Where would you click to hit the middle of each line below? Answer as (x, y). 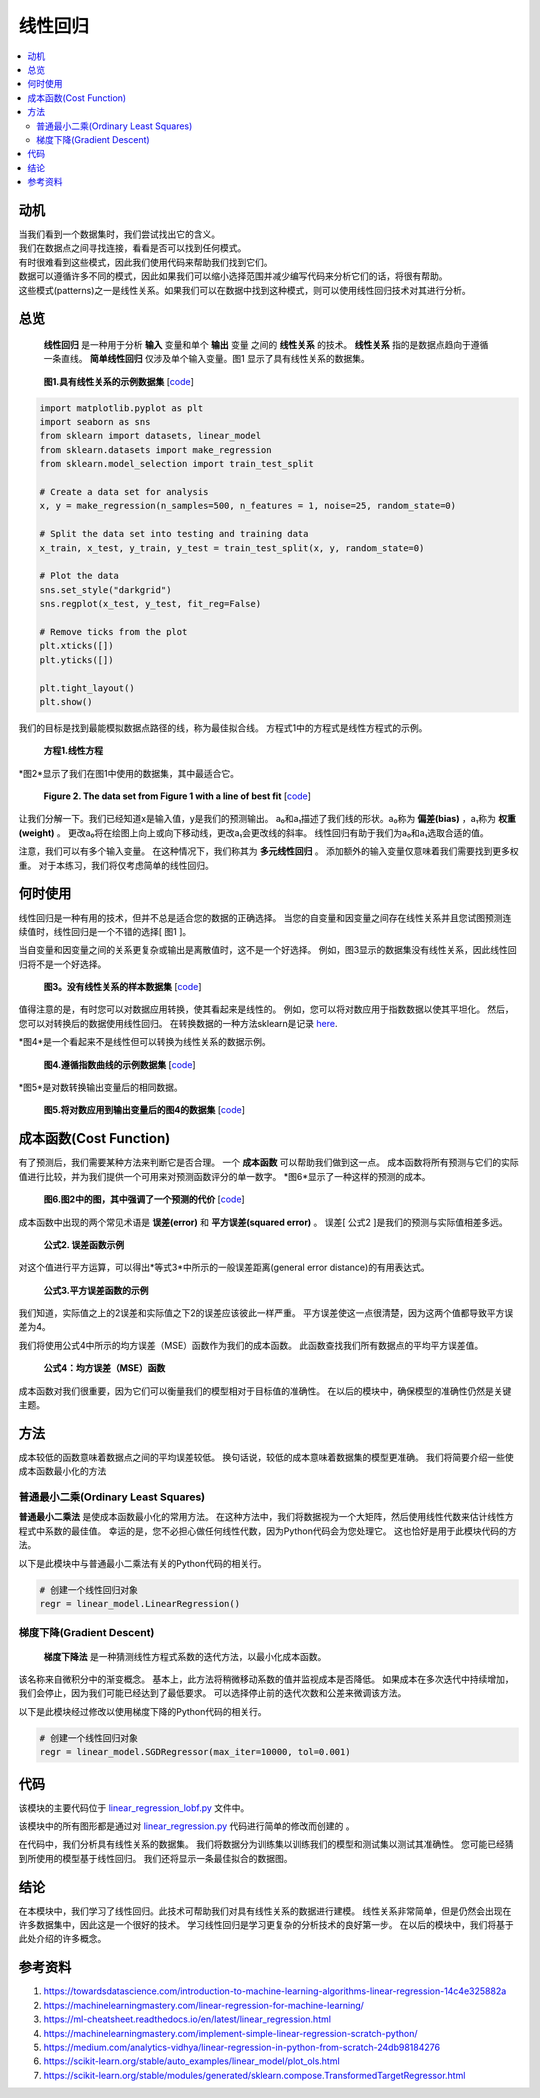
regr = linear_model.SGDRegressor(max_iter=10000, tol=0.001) (195, 1752)
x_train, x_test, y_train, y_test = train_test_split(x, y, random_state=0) (232, 548)
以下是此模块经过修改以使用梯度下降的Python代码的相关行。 (142, 1711)
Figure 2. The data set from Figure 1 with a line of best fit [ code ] (177, 796)
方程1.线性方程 (73, 751)
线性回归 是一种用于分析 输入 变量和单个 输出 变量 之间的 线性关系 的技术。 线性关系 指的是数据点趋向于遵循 (266, 344)
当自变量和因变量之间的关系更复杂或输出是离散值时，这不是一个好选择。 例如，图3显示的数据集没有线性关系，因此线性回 (267, 950)
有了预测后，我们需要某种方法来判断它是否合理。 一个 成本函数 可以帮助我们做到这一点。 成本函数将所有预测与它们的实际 (268, 1162)
